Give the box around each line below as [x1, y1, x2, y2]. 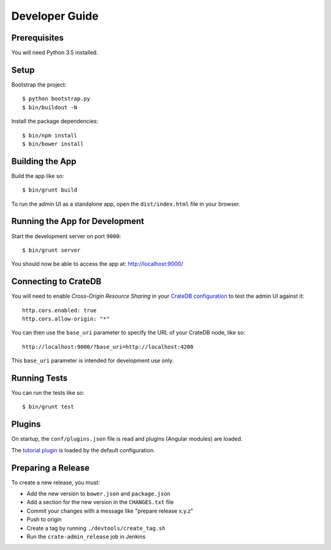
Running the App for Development [11, 216, 145, 227]
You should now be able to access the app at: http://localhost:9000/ [11, 260, 183, 268]
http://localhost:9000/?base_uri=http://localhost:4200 [22, 343, 194, 350]
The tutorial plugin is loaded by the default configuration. [11, 446, 156, 454]
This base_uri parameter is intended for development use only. [11, 357, 174, 365]
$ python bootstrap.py [22, 95, 91, 103]
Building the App [11, 156, 77, 166]
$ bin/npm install [22, 132, 78, 139]
